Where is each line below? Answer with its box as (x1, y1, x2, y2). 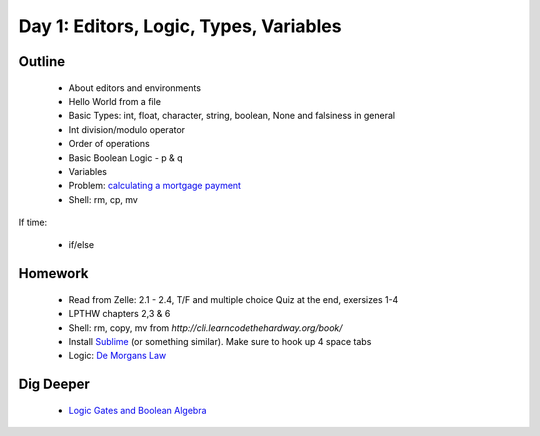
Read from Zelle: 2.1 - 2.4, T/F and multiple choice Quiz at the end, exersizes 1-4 (68, 293, 399, 305)
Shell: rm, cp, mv (68, 193, 139, 205)
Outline (18, 53, 65, 70)
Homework (18, 265, 89, 282)
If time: (18, 216, 48, 229)
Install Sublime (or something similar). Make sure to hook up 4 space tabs (68, 336, 372, 348)
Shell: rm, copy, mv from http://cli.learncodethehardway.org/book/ (68, 321, 343, 334)
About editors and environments (68, 81, 202, 94)
